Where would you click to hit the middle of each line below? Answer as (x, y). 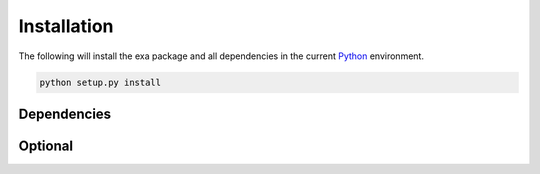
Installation (66, 26)
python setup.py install (100, 82)
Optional (46, 145)
